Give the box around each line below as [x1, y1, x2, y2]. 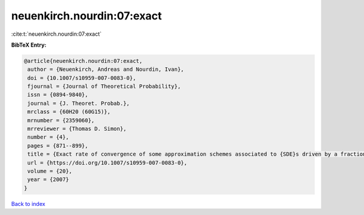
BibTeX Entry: [11, 41, 47, 48]
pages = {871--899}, [27, 142, 89, 149]
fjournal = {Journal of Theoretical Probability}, [27, 83, 181, 90]
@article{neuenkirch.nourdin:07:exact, [24, 58, 143, 64]
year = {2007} [27, 176, 69, 183]
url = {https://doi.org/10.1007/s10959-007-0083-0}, [27, 159, 187, 166]
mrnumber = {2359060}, [27, 117, 95, 124]
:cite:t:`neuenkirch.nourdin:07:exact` [11, 30, 102, 38]
